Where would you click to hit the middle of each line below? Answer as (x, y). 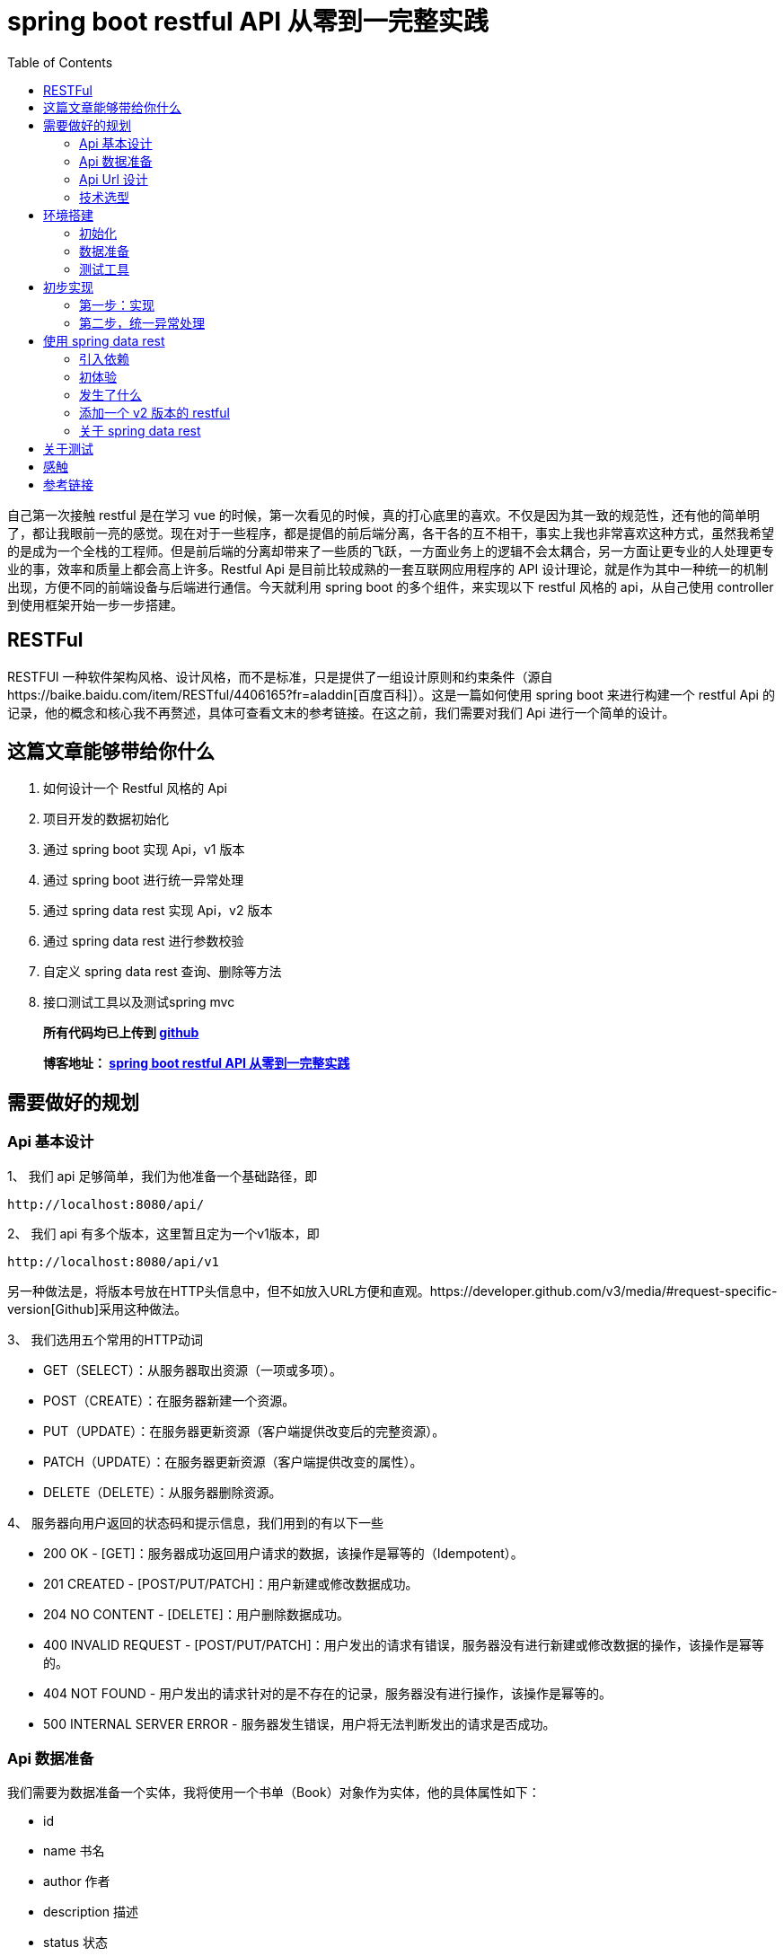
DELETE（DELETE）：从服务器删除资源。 (163, 1492)
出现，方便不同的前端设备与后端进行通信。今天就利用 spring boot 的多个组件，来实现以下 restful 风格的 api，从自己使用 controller (391, 586)
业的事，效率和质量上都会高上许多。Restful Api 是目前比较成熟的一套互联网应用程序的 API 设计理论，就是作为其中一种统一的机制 (388, 568)
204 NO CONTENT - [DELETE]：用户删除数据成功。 (196, 1614)
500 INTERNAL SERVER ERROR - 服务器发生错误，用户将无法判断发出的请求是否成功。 (300, 1723)
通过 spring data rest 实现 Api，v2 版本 (158, 911)
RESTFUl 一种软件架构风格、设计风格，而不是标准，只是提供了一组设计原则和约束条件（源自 (280, 676)
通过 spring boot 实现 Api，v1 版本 (144, 850)
